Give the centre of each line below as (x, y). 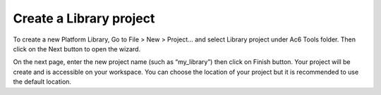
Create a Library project (84, 18)
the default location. (42, 82)
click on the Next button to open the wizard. (77, 49)
